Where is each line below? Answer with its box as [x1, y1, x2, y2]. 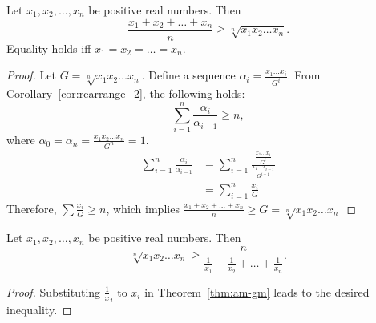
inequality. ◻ [6, 301, 72, 318]
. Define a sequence [141, 67, 236, 83]
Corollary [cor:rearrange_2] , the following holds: [6, 85, 245, 102]
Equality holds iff [6, 39, 91, 56]
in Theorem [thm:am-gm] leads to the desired [144, 283, 370, 300]
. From [287, 67, 321, 83]
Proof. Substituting [6, 283, 101, 300]
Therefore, [6, 200, 57, 216]
